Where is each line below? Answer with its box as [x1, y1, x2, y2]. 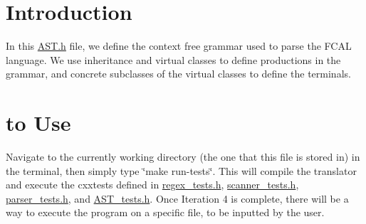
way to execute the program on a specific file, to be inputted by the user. [6, 205, 325, 220]
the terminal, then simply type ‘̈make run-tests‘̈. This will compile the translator [6, 163, 357, 178]
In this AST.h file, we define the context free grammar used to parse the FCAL [6, 38, 352, 53]
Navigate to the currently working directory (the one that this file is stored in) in [6, 149, 360, 164]
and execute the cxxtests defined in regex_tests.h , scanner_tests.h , [6, 177, 299, 192]
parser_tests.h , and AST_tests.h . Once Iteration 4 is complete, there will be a [6, 191, 349, 206]
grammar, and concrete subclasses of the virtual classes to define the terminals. [6, 66, 351, 81]
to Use [6, 108, 71, 137]
